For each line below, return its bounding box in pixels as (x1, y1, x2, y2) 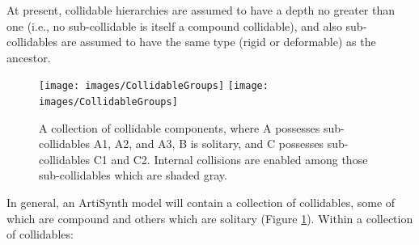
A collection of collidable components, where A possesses (39, 119, 320, 136)
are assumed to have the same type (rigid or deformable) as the (61, 33, 376, 50)
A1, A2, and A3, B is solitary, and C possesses (93, 135, 324, 152)
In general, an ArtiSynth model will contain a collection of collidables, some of (6, 194, 396, 211)
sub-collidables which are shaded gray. (39, 167, 227, 184)
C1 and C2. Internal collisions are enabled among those (93, 150, 368, 167)
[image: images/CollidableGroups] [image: (39, 80, 269, 92)
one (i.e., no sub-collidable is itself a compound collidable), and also (6, 17, 342, 34)
